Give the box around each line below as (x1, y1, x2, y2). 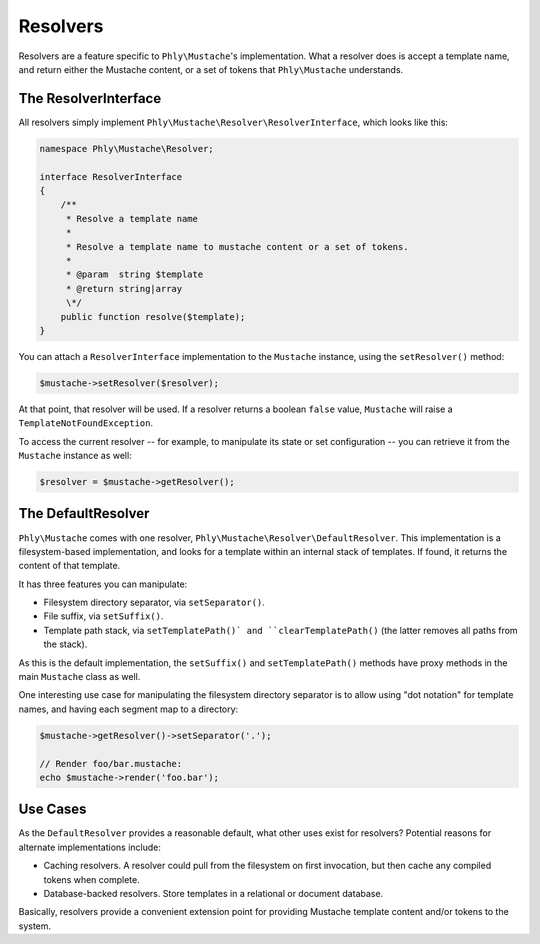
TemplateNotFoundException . (18, 417, 154, 429)
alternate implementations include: (18, 841, 162, 853)
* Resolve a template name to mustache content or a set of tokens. (65, 241, 409, 252)
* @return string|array (65, 283, 183, 294)
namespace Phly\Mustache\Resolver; (39, 143, 214, 154)
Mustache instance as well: (18, 450, 132, 462)
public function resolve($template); (60, 311, 246, 322)
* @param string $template (65, 269, 204, 280)
